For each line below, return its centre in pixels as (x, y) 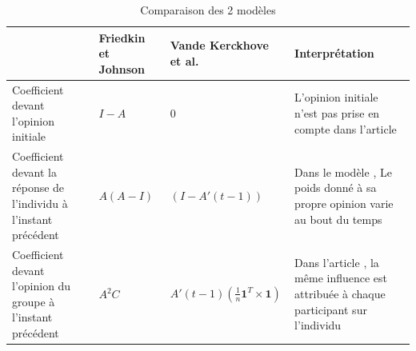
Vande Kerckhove (219, 45)
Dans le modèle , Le (343, 172)
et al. (184, 60)
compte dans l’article (346, 128)
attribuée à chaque (340, 294)
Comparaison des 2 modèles (208, 10)
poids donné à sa (336, 187)
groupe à (34, 301)
